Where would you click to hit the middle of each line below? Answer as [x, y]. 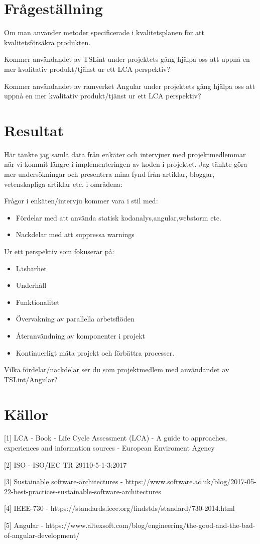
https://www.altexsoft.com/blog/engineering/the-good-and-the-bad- [150, 525]
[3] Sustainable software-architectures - [63, 481]
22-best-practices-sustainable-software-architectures [83, 491]
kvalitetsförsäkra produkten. [47, 42]
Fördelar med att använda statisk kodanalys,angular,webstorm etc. [118, 217]
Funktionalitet [38, 302]
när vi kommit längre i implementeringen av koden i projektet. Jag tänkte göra [126, 164]
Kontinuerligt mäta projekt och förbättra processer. [95, 352]
